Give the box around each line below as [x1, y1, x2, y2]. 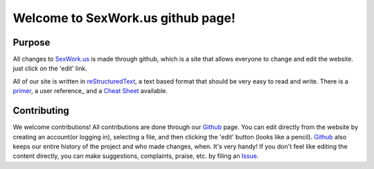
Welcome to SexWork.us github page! [12, 10, 235, 26]
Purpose [12, 37, 51, 48]
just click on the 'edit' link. [12, 64, 88, 72]
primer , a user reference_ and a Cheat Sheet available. [12, 87, 168, 95]
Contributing [12, 105, 69, 117]
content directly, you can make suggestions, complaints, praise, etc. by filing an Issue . [12, 152, 259, 160]
